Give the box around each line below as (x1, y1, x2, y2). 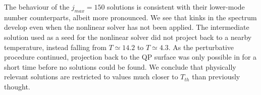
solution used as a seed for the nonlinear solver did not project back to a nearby (4, 31, 252, 42)
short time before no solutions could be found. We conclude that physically (4, 61, 236, 72)
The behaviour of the (4, 2, 70, 12)
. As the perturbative (168, 41, 234, 52)
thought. (4, 81, 30, 91)
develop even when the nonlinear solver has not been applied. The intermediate (4, 22, 249, 32)
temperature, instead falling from (4, 41, 107, 52)
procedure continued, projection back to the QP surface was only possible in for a (4, 52, 257, 62)
